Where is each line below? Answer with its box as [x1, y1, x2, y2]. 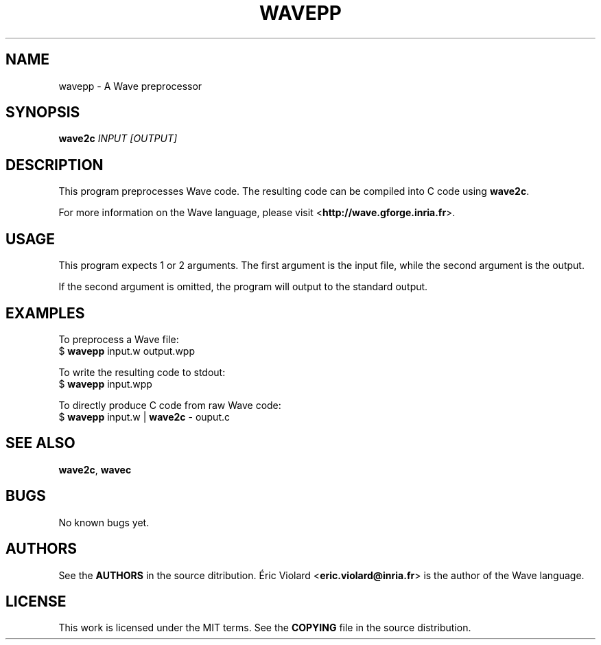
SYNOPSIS [5, 104, 80, 121]
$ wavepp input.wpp [58, 377, 152, 390]
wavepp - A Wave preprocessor [58, 80, 202, 92]
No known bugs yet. [58, 516, 150, 528]
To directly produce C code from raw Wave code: [58, 399, 281, 411]
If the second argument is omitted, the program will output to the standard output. [58, 281, 428, 293]
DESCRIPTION [5, 156, 104, 174]
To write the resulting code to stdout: [58, 366, 226, 378]
